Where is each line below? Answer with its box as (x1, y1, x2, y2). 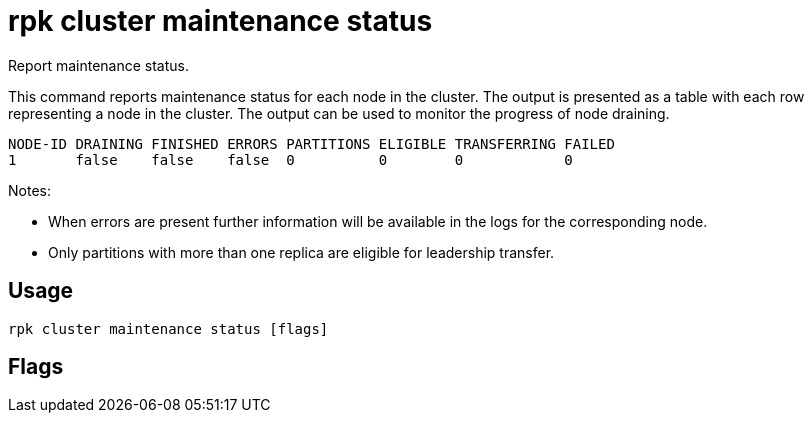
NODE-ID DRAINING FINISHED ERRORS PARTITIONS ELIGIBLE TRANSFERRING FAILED (8, 135, 615, 152)
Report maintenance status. (8, 56, 190, 74)
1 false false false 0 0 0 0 (8, 151, 573, 168)
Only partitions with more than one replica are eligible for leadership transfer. (48, 243, 555, 261)
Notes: (8, 181, 51, 199)
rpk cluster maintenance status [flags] (8, 320, 329, 337)
